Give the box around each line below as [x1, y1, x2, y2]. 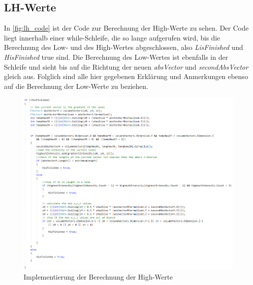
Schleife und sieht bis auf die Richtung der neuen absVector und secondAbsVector [4, 61, 249, 72]
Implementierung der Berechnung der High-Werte [24, 271, 173, 282]
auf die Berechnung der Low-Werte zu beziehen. [4, 81, 148, 91]
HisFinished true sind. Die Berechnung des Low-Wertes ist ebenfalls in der [4, 51, 228, 62]
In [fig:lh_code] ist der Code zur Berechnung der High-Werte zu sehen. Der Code [4, 23, 249, 33]
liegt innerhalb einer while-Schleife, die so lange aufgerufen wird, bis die [4, 32, 221, 42]
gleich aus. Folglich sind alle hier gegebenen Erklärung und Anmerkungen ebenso [4, 71, 248, 81]
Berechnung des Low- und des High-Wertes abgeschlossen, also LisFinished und [4, 42, 243, 52]
